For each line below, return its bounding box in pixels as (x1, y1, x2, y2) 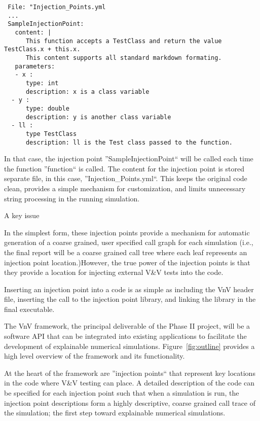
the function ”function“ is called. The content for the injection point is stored (4, 163, 244, 173)
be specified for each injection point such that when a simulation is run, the (4, 388, 239, 398)
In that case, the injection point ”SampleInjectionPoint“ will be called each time (4, 153, 253, 164)
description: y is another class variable (25, 113, 171, 121)
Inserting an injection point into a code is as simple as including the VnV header (4, 284, 254, 294)
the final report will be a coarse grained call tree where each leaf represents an (4, 247, 247, 257)
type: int (25, 79, 59, 87)
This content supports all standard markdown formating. (25, 54, 222, 61)
